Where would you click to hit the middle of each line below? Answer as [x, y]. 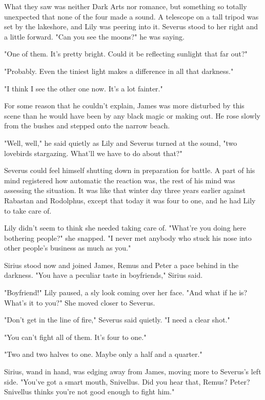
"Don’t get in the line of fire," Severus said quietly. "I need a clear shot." [117, 320]
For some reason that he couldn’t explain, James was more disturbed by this [124, 106]
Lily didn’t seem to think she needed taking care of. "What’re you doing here [125, 228]
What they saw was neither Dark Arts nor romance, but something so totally [126, 6]
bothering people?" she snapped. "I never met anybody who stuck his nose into [128, 237]
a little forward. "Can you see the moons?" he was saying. [94, 36]
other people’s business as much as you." [68, 248]
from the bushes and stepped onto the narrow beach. [87, 126]
